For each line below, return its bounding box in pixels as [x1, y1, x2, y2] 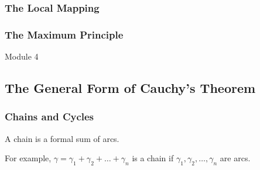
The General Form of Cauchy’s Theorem [5, 79, 256, 97]
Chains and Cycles [5, 109, 94, 124]
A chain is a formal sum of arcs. [5, 132, 119, 144]
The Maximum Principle [5, 27, 124, 41]
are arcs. [220, 152, 251, 164]
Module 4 [5, 50, 39, 63]
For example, [5, 152, 52, 164]
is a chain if [132, 152, 174, 164]
